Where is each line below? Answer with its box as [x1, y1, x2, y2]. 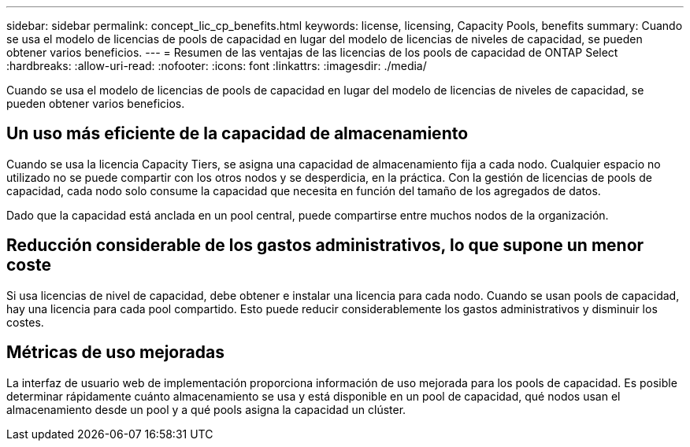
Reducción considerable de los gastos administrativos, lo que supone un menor [6, 235, 644, 256]
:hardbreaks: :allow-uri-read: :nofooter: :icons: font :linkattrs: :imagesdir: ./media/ [6, 59, 427, 72]
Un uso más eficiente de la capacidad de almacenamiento [6, 124, 469, 144]
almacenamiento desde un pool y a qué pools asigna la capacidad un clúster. [6, 402, 406, 416]
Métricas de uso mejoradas [6, 342, 224, 363]
